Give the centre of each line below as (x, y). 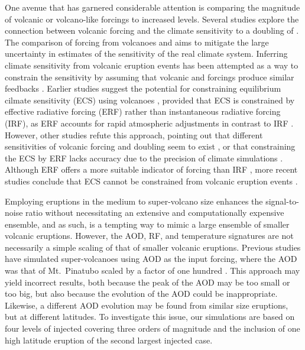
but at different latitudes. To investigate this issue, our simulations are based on (150, 317)
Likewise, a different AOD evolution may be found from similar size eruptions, (147, 305)
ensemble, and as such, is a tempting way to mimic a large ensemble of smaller (147, 224)
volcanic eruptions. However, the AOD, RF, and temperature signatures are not (149, 236)
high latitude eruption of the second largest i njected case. (109, 340)
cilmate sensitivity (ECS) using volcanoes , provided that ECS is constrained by (150, 100)
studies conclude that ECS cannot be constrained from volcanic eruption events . (151, 181)
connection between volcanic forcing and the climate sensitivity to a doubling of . (152, 30)
